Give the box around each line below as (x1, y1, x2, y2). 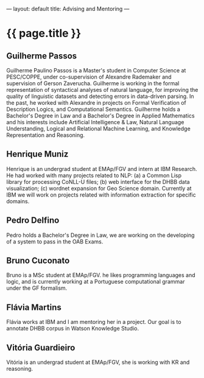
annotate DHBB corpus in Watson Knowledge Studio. (6, 325, 139, 332)
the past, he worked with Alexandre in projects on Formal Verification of (6, 99, 187, 106)
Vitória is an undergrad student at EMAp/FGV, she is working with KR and (6, 359, 190, 366)
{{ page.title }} (6, 27, 82, 40)
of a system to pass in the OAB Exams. (6, 237, 104, 245)
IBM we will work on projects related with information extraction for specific (6, 191, 196, 198)
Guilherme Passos (6, 51, 77, 61)
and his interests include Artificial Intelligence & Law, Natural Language (6, 119, 185, 125)
